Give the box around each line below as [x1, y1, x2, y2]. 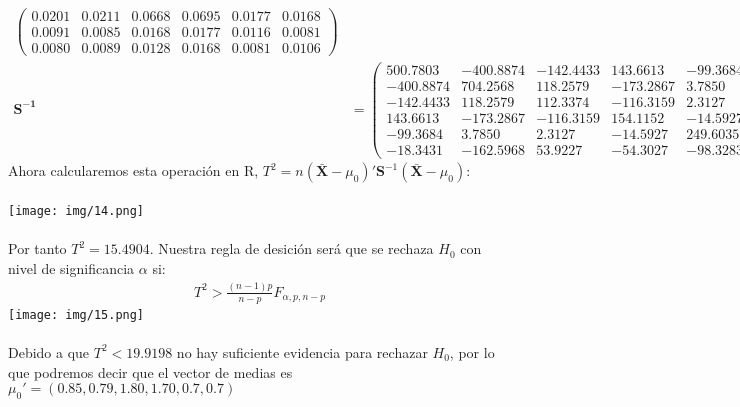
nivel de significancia [8, 257, 135, 278]
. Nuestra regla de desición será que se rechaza [149, 238, 434, 259]
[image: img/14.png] [8, 204, 145, 219]
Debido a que [8, 341, 90, 362]
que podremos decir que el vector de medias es [8, 361, 293, 382]
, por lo [449, 341, 495, 362]
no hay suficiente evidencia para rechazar [176, 341, 428, 362]
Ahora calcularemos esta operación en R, [8, 160, 259, 181]
